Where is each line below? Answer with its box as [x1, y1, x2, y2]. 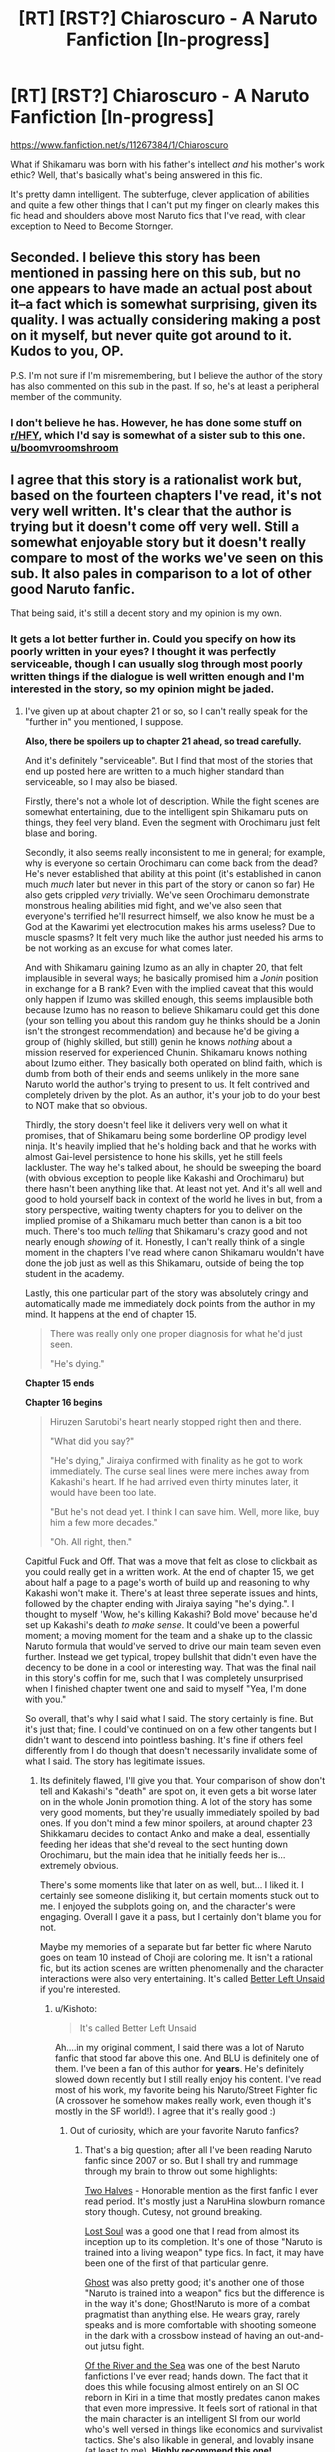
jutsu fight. [100, 2340, 145, 2352]
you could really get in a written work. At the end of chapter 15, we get [24, 1565, 315, 1577]
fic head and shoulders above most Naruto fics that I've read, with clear [10, 209, 306, 221]
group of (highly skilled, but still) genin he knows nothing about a [24, 1035, 293, 1047]
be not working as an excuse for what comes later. [24, 942, 233, 954]
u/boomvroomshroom [10, 440, 119, 454]
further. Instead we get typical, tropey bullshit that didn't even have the [24, 1650, 318, 1662]
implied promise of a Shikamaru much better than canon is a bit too [24, 1214, 302, 1226]
